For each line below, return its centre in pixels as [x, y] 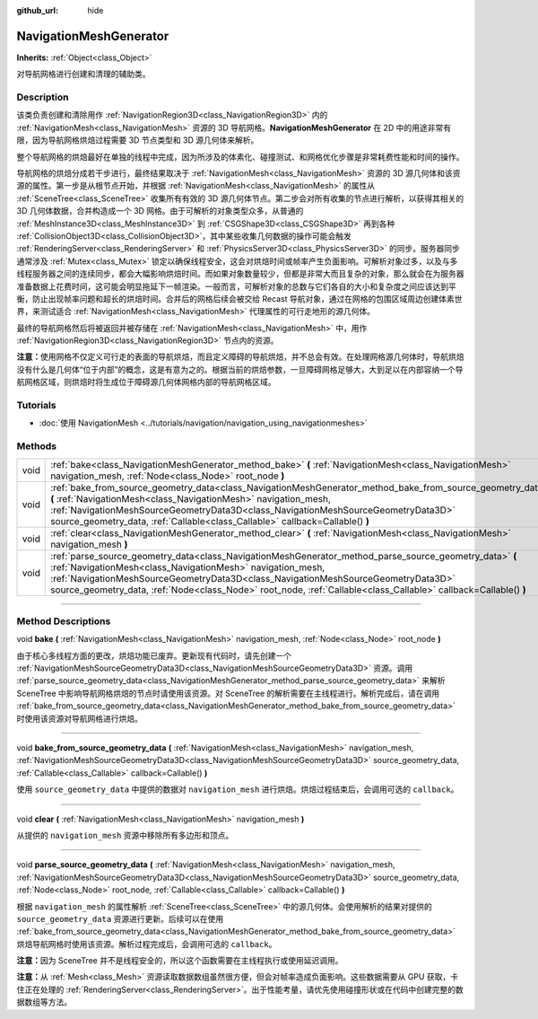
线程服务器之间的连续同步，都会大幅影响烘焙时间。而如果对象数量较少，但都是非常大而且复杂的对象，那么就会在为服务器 [240, 274]
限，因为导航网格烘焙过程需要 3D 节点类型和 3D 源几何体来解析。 [138, 140]
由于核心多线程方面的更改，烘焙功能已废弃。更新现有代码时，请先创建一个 [154, 655]
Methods [37, 446]
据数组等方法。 [44, 1002]
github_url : [37, 10]
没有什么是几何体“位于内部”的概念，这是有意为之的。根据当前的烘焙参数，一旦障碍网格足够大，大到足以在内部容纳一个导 [240, 369]
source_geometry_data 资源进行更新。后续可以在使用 [120, 918]
